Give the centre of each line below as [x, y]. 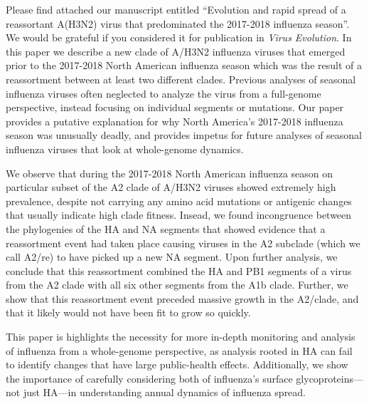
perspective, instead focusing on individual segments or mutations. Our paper [175, 107]
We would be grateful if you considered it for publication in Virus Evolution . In [179, 37]
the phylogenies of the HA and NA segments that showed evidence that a [166, 228]
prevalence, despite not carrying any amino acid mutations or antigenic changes [179, 201]
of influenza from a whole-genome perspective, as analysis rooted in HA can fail [179, 350]
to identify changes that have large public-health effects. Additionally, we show [177, 364]
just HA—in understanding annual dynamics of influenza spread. [165, 392]
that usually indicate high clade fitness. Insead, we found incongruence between [179, 215]
